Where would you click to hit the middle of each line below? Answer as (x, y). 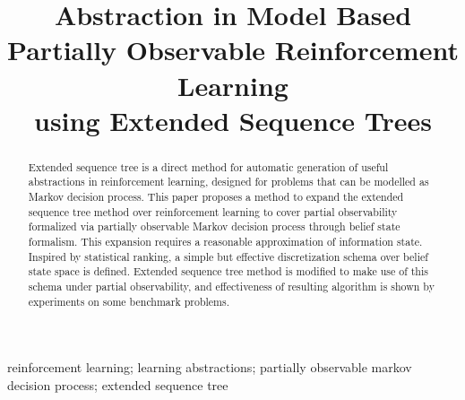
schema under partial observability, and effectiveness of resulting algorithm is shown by (231, 286)
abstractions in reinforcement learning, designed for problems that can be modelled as (228, 182)
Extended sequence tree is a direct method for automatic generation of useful (208, 166)
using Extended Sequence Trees (233, 120)
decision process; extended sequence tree (118, 384)
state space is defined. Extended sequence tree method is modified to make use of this (228, 271)
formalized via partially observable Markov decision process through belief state (214, 226)
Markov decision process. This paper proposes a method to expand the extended (216, 197)
